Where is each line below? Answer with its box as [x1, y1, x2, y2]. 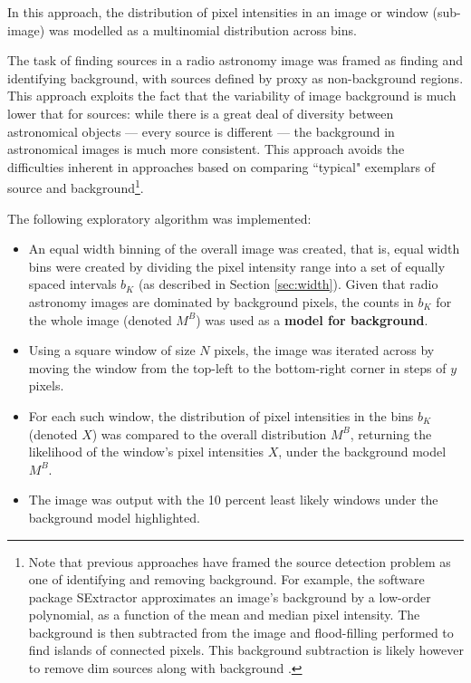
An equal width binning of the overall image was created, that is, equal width [28, 239, 460, 258]
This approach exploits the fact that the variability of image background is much [7, 86, 457, 105]
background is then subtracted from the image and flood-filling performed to [28, 622, 454, 641]
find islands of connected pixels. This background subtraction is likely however [28, 640, 464, 659]
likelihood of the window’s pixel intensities [28, 442, 264, 461]
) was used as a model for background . [196, 310, 428, 329]
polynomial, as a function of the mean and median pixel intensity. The [28, 605, 420, 624]
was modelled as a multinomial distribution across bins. [48, 20, 357, 39]
